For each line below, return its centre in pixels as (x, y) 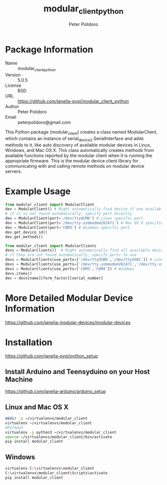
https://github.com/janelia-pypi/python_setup (52, 356)
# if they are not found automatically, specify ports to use (71, 255)
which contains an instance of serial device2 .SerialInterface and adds (75, 139)
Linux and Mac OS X (37, 407)
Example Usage (38, 191)
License (13, 85)
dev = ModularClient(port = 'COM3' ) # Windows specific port (68, 227)
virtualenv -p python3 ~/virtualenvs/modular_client (61, 432)
